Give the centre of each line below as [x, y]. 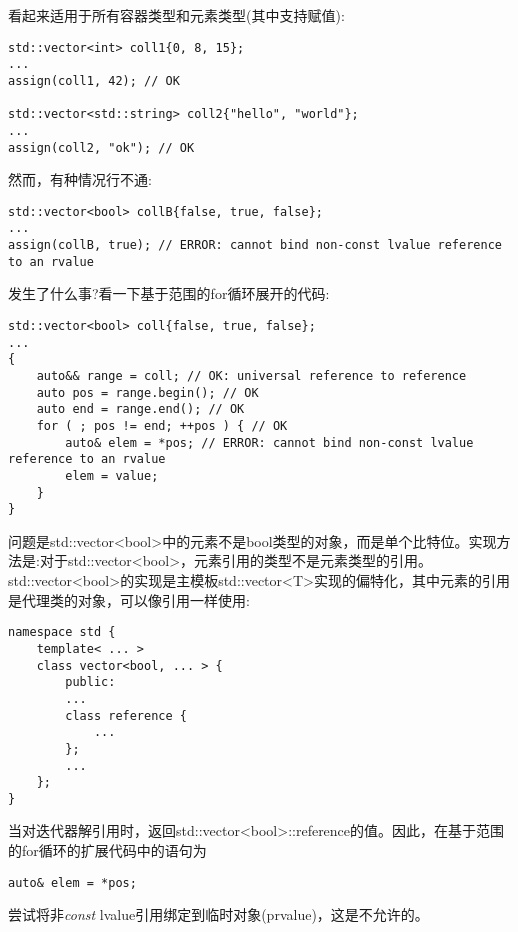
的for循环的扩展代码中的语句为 [107, 850]
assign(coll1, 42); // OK [94, 80]
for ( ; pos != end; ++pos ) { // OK [162, 425]
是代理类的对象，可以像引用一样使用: [129, 599]
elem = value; [112, 475]
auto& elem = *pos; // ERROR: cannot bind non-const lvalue [269, 442]
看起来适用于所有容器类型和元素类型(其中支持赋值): [176, 15]
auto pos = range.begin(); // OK [147, 392]
